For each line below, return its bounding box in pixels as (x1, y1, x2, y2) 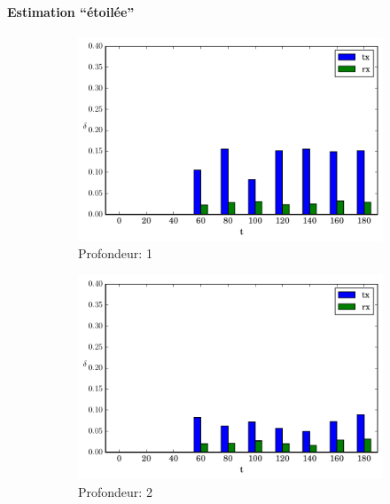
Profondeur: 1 (78, 244, 152, 263)
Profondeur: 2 (78, 482, 152, 500)
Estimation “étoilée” (7, 2, 135, 20)
